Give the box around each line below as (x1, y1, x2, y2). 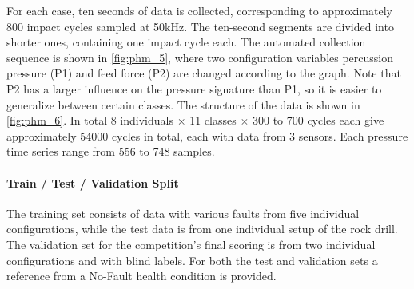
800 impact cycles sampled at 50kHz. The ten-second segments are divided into (6, 18, 394, 34)
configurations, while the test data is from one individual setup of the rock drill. (6, 220, 398, 237)
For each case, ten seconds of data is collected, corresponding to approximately (6, 2, 392, 18)
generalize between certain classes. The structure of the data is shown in (6, 96, 360, 113)
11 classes (189, 112, 237, 129)
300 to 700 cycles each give (252, 112, 384, 129)
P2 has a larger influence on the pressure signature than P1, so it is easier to (6, 80, 382, 97)
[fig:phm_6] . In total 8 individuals (6, 112, 173, 129)
